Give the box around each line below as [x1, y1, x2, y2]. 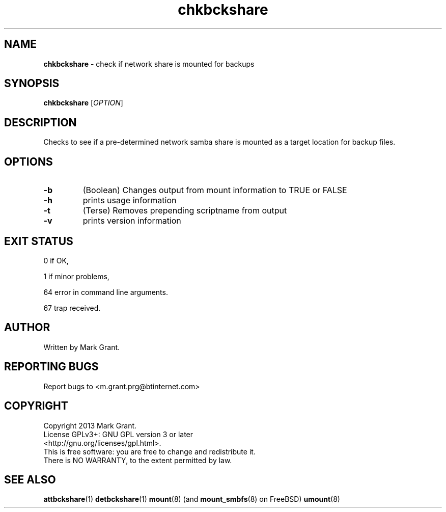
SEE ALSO [4, 473, 56, 486]
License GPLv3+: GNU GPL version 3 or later [43, 429, 193, 439]
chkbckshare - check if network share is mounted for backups [43, 59, 255, 68]
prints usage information [82, 195, 177, 206]
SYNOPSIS [4, 77, 60, 90]
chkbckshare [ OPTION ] [43, 98, 123, 107]
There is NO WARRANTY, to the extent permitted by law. [43, 455, 232, 465]
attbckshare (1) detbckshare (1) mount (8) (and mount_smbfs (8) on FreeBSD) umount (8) [43, 495, 340, 504]
